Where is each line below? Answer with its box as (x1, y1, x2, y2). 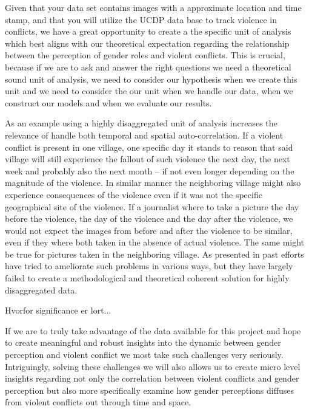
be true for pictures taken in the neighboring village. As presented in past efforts (5, 247, 304, 260)
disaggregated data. (5, 283, 78, 296)
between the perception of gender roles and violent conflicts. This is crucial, (5, 49, 285, 61)
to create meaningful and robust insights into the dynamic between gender (5, 336, 281, 349)
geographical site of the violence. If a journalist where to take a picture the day (5, 200, 299, 213)
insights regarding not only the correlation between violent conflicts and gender (5, 372, 299, 385)
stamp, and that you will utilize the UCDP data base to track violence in (5, 13, 277, 26)
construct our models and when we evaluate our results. (5, 96, 212, 109)
